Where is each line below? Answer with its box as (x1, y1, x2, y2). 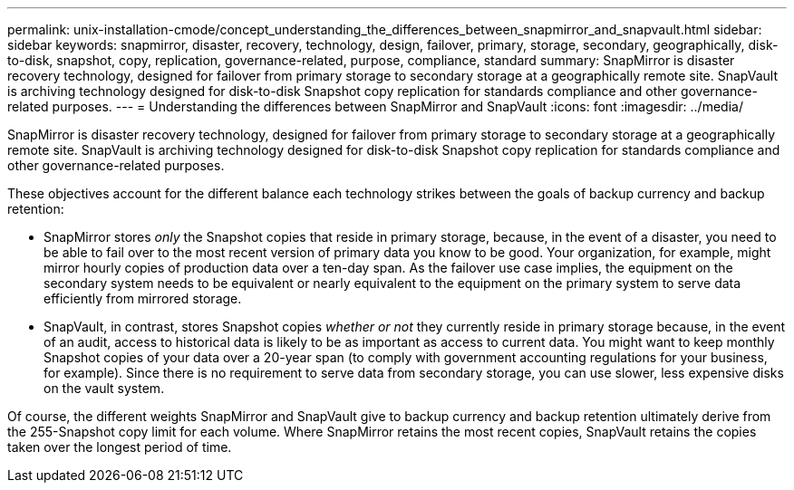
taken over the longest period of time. (7, 439, 232, 455)
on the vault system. (44, 380, 165, 396)
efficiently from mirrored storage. (44, 291, 242, 306)
